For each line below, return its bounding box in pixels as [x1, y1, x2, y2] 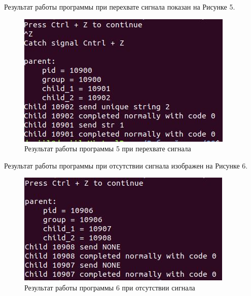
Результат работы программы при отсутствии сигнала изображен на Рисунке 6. [4, 160, 248, 171]
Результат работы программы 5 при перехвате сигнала [24, 143, 191, 154]
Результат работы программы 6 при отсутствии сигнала [24, 282, 195, 292]
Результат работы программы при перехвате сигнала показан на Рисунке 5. [4, 2, 235, 12]
